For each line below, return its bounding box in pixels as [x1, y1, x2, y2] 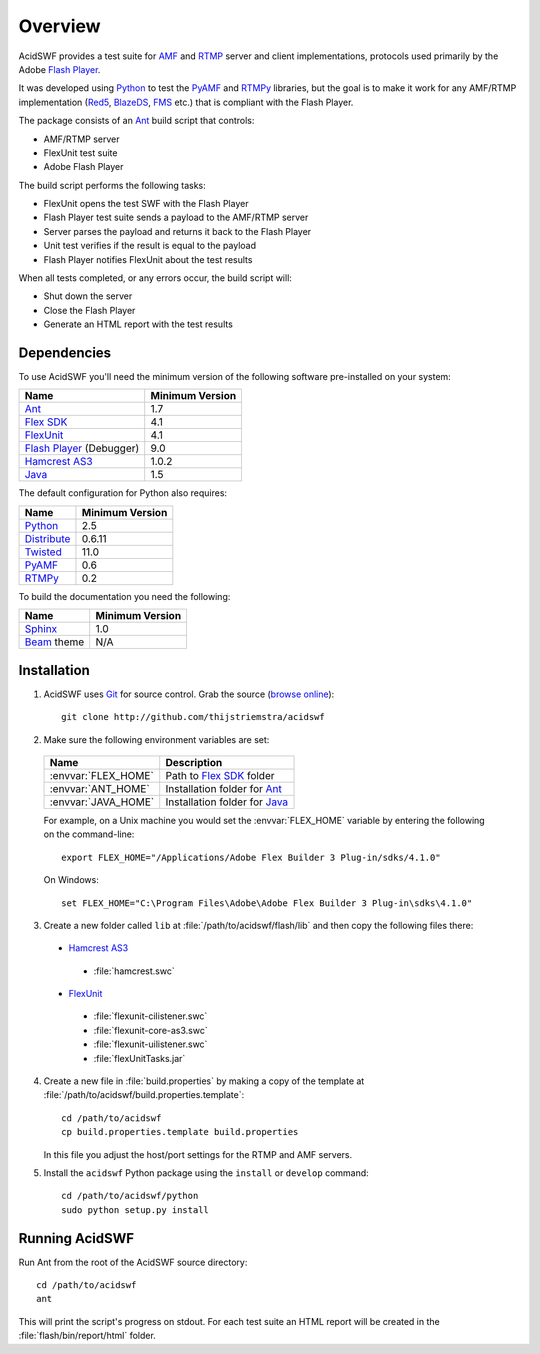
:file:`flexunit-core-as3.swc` [93, 1024, 209, 1036]
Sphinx [24, 622, 58, 636]
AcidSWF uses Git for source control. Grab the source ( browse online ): [43, 688, 335, 700]
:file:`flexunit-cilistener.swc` [93, 1010, 208, 1022]
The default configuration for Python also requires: [18, 487, 228, 499]
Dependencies [18, 345, 112, 361]
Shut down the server [43, 290, 133, 302]
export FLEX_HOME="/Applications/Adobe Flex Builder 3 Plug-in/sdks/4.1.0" [61, 851, 441, 863]
